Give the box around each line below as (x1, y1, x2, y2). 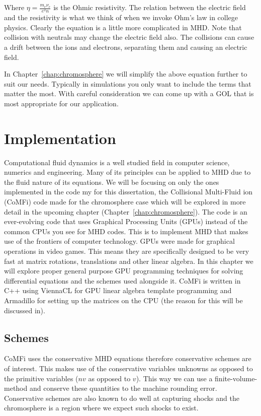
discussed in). (4, 305, 45, 315)
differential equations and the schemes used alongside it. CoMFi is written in (4, 275, 241, 286)
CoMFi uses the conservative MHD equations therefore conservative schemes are (4, 353, 251, 364)
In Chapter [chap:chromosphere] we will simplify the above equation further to (4, 68, 247, 79)
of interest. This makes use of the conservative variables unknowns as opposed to (4, 363, 253, 373)
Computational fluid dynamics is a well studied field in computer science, (4, 157, 230, 167)
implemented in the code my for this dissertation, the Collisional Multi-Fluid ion (4, 186, 253, 197)
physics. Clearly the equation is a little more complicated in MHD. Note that (4, 22, 242, 32)
